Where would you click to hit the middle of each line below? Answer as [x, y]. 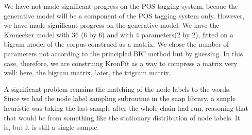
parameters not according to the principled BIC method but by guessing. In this [124, 53]
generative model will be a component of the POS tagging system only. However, [124, 15]
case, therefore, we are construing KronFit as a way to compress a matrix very [121, 63]
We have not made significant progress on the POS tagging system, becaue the [121, 6]
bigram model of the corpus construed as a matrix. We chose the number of [117, 44]
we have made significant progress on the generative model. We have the [112, 25]
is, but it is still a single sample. [51, 127]
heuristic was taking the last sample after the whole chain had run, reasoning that [126, 108]
